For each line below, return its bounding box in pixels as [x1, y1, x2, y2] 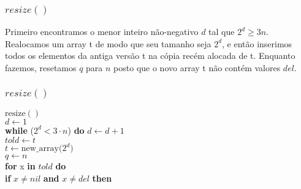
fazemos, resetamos [5, 61, 77, 74]
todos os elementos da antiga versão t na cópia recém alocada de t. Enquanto [5, 49, 295, 62]
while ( [5, 123, 34, 136]
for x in [5, 160, 36, 172]
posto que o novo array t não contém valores [113, 61, 281, 74]
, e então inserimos [222, 37, 292, 50]
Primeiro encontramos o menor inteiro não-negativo [5, 25, 199, 38]
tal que [208, 25, 235, 38]
